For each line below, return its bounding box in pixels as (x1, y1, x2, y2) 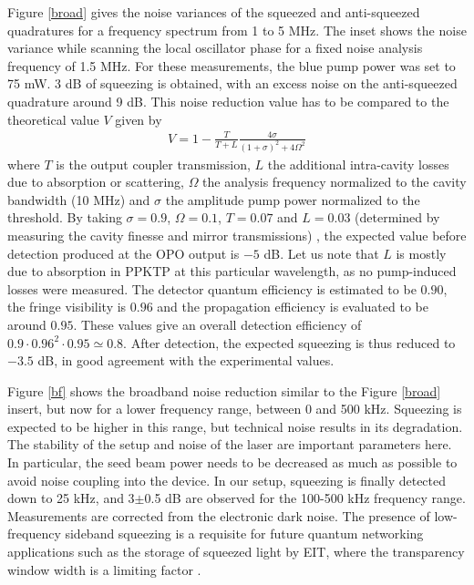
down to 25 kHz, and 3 (7, 488, 135, 508)
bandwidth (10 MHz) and (7, 190, 150, 209)
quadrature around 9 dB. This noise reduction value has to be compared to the (7, 91, 449, 110)
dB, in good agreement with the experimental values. (37, 351, 335, 370)
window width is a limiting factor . (7, 559, 201, 579)
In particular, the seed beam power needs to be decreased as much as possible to (7, 453, 458, 472)
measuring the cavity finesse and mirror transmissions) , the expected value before (7, 225, 467, 244)
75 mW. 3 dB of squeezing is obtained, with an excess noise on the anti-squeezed (7, 74, 458, 93)
